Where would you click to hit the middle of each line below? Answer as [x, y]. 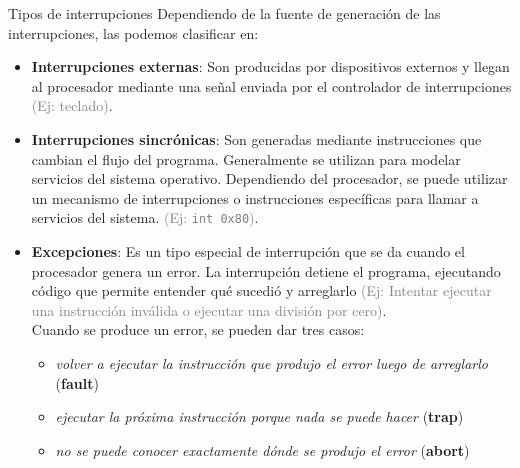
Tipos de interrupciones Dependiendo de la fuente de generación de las [224, 13]
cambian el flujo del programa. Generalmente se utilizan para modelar [246, 158]
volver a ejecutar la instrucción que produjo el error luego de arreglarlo [271, 362]
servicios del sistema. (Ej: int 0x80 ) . [145, 217]
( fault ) [77, 382]
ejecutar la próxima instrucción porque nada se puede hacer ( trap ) [259, 416]
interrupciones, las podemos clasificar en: [133, 32]
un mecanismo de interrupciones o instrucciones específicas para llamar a [255, 197]
